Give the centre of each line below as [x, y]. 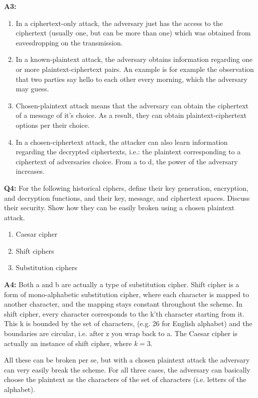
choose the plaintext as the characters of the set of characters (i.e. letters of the [125, 379]
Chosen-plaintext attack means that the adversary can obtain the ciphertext [132, 105]
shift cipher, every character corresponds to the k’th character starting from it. [124, 313]
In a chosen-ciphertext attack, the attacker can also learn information [122, 142]
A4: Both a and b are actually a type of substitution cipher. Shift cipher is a [122, 284]
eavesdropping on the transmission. [69, 42]
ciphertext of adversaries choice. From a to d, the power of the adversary [127, 161]
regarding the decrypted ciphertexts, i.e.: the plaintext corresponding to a [128, 152]
